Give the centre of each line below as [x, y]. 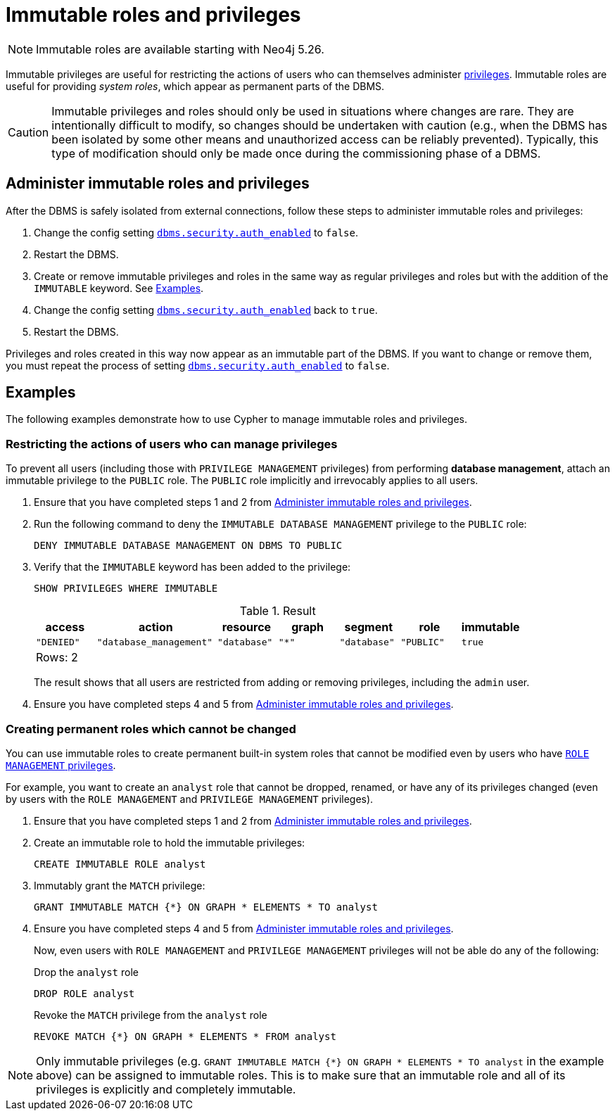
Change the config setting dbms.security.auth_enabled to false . [196, 232]
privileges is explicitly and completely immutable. [166, 1089]
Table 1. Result [278, 611]
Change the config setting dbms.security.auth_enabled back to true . [206, 310]
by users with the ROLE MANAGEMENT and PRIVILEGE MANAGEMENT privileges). [190, 799]
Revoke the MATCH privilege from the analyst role [151, 1015]
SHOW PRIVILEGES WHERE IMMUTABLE [126, 589]
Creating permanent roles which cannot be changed [151, 729]
